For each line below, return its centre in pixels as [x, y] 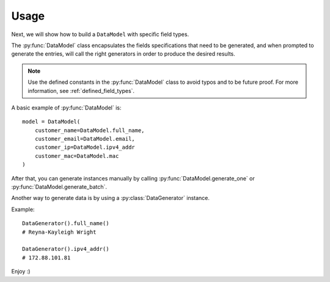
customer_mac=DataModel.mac [77, 156]
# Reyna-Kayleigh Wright [59, 232]
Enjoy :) [21, 272]
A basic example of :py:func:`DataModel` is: [66, 108]
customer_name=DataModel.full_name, [90, 130]
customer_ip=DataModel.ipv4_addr [85, 147]
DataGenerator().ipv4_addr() [66, 249]
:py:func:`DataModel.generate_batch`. [59, 187]
